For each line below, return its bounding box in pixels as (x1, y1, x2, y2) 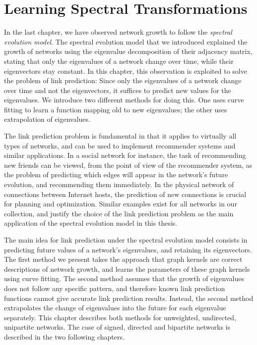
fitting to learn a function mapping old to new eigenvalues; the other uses (4, 104, 227, 114)
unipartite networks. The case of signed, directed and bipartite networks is (4, 322, 230, 332)
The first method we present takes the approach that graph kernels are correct (4, 254, 243, 264)
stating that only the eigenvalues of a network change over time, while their (4, 55, 234, 66)
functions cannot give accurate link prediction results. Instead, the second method (4, 293, 254, 303)
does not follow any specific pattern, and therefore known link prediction (4, 283, 225, 293)
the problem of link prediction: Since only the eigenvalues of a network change (4, 75, 242, 86)
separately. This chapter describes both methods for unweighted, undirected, (4, 312, 237, 322)
